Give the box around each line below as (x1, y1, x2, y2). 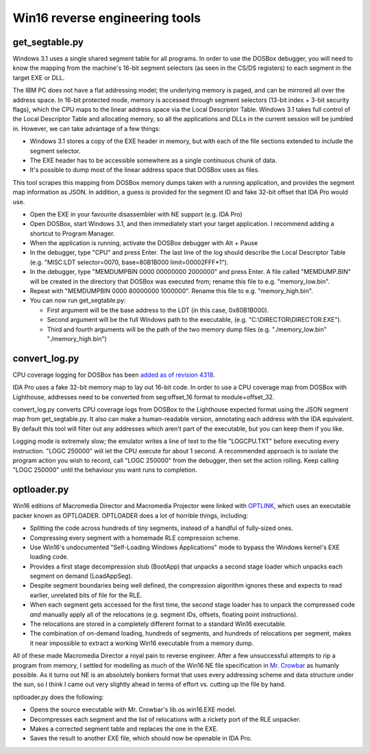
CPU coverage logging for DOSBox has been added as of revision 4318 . (12, 370, 215, 379)
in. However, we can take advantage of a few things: (12, 124, 161, 133)
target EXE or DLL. (12, 73, 65, 81)
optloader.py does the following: (12, 692, 104, 701)
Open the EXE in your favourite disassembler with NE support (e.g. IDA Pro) (29, 210, 243, 218)
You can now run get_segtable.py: (29, 297, 126, 305)
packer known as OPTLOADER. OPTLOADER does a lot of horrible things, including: (12, 511, 249, 520)
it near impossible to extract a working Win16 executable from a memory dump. (29, 639, 254, 647)
